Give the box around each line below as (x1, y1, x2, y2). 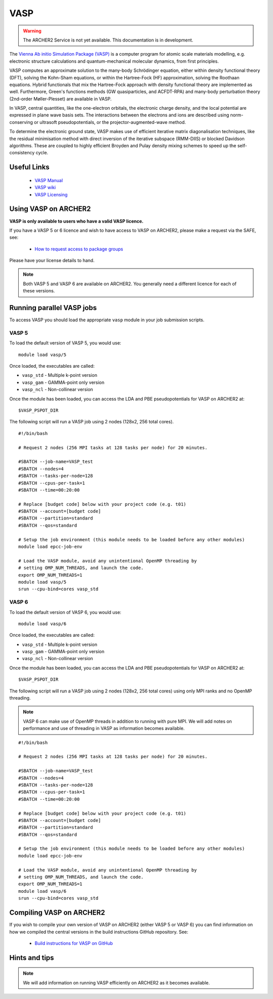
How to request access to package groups (34, 246, 123, 252)
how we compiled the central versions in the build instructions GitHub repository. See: (9, 929, 189, 935)
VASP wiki (34, 185, 56, 191)
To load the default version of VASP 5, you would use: (9, 340, 121, 346)
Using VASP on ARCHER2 (9, 205, 91, 213)
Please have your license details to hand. (9, 257, 95, 264)
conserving (9, 119, 33, 125)
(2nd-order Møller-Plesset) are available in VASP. (9, 96, 112, 102)
